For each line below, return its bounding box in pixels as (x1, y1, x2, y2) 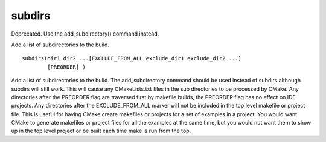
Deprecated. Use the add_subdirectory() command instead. (11, 30, 159, 37)
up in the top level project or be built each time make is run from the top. (11, 127, 191, 135)
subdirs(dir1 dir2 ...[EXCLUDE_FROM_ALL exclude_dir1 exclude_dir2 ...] (22, 55, 241, 62)
